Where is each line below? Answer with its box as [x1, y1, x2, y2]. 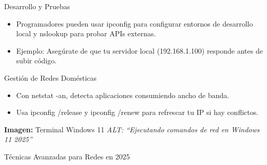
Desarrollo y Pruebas [4, 1, 70, 11]
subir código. [16, 55, 57, 66]
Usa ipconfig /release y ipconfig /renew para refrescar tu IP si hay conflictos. [16, 107, 259, 117]
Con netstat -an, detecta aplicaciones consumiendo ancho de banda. [16, 89, 230, 100]
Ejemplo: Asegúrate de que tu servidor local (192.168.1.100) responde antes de [16, 45, 263, 56]
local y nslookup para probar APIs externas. [16, 28, 156, 39]
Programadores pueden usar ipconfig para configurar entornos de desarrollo [16, 18, 253, 29]
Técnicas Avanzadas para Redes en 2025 [4, 151, 130, 161]
